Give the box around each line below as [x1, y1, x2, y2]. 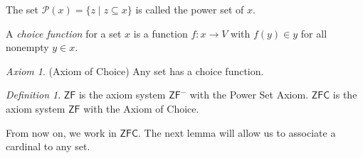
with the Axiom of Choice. [83, 101, 199, 115]
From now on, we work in [6, 125, 117, 140]
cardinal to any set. [6, 139, 90, 154]
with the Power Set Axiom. [189, 87, 309, 102]
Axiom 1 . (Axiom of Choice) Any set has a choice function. [6, 63, 264, 78]
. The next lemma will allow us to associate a [137, 125, 336, 140]
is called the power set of [135, 2, 244, 16]
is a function [133, 26, 188, 40]
